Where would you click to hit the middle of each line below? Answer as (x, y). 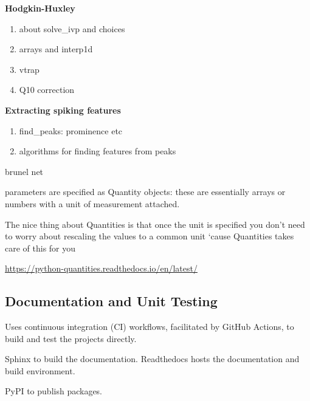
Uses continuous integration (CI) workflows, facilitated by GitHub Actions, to (150, 327)
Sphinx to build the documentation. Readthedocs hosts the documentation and (152, 359)
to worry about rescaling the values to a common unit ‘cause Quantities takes (150, 236)
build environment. (40, 370)
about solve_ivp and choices (72, 28)
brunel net (24, 171)
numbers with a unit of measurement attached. (92, 203)
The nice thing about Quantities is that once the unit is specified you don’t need (155, 224)
